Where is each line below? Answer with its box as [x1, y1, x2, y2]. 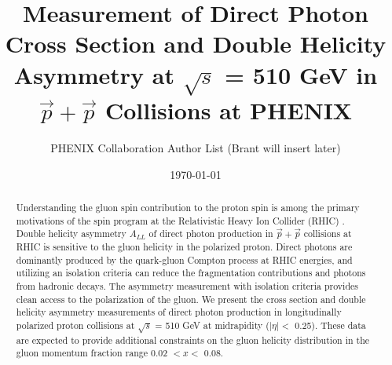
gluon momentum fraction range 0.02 [16, 346, 168, 360]
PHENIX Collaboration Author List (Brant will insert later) [50, 140, 341, 155]
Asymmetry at [13, 58, 174, 90]
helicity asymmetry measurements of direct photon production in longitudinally [16, 305, 342, 319]
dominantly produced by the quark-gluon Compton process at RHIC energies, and [16, 253, 353, 266]
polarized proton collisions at [16, 318, 135, 331]
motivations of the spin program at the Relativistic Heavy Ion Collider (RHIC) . [16, 214, 345, 227]
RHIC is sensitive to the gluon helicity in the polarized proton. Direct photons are [16, 239, 353, 253]
